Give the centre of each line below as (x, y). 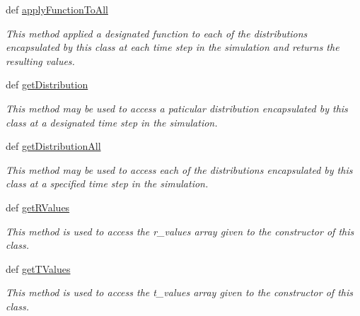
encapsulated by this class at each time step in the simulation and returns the (173, 47)
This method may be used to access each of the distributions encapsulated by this (179, 169)
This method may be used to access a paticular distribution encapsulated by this (177, 108)
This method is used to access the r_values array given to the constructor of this (180, 231)
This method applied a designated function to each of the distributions (157, 33)
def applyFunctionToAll (57, 9)
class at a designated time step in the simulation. (112, 122)
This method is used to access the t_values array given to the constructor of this (179, 292)
